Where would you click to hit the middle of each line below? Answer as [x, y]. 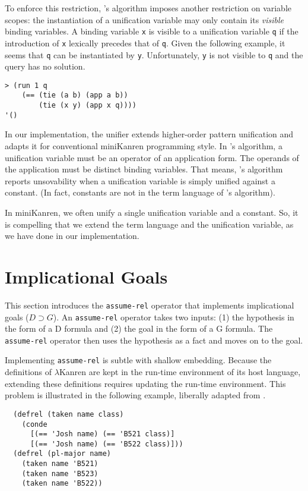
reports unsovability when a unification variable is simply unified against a [140, 180]
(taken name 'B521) [60, 464]
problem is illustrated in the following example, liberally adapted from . [135, 395]
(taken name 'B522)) [62, 484]
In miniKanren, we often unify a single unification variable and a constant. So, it [152, 212]
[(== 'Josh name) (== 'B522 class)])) [107, 444]
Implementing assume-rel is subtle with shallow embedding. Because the [138, 360]
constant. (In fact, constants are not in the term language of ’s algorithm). [140, 192]
